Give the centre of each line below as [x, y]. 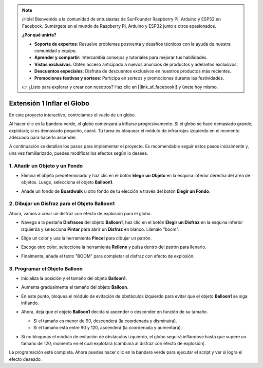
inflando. [30, 303]
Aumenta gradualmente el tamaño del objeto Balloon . [75, 287]
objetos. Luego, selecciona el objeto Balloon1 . [67, 182]
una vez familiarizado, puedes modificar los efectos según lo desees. [79, 153]
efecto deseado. [26, 359]
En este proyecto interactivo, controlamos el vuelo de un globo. [73, 115]
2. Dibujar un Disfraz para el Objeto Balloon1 [62, 203]
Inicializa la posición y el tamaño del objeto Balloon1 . [74, 278]
